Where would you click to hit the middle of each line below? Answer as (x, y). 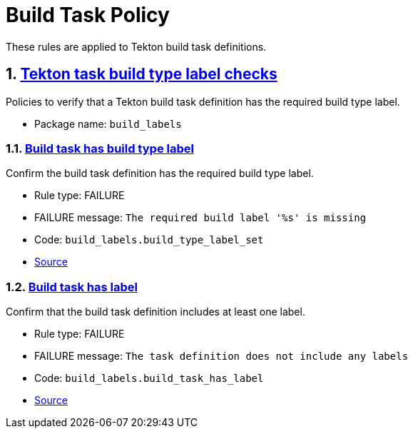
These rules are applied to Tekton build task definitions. (136, 46)
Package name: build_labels (108, 123)
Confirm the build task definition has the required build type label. (160, 173)
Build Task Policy (88, 15)
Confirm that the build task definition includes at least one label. (155, 312)
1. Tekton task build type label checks (142, 74)
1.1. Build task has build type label (100, 148)
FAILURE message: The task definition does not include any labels (221, 356)
